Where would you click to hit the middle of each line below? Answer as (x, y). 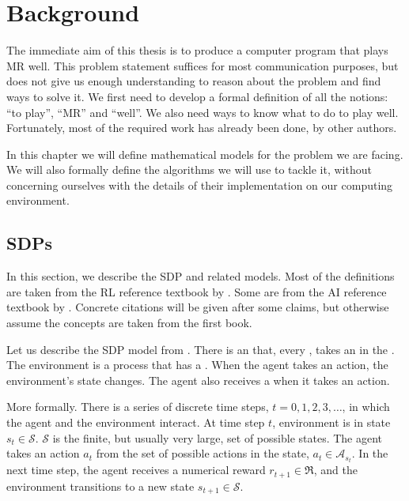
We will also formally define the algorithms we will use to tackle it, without (189, 170)
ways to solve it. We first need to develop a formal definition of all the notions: (197, 96)
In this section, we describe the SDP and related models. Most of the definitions (201, 276)
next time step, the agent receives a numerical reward (136, 470)
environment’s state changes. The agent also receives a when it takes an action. (198, 380)
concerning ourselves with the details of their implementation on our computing (200, 185)
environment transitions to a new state (100, 486)
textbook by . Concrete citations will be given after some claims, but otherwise (198, 307)
